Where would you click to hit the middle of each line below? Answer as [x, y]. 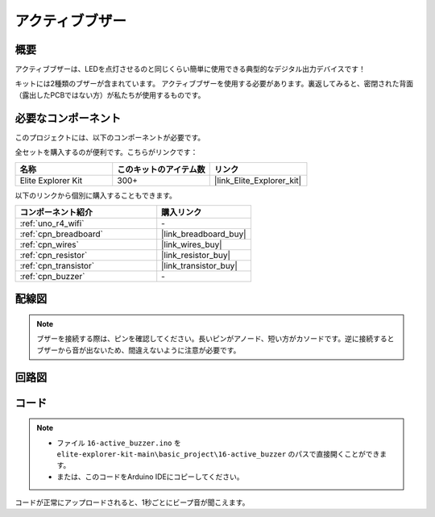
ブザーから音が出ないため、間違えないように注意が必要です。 [139, 350]
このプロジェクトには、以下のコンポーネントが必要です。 [110, 137]
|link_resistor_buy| [196, 255]
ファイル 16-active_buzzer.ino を [119, 443]
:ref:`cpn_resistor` [54, 255]
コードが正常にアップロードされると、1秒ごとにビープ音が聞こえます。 [132, 502]
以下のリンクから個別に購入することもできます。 [96, 195]
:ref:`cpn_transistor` [57, 265]
